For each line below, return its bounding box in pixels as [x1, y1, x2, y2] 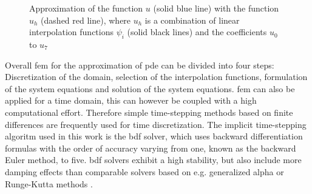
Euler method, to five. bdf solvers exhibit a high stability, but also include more [5, 153, 302, 166]
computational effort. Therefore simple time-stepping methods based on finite [5, 105, 293, 118]
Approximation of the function [29, 2, 143, 14]
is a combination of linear [144, 13, 240, 26]
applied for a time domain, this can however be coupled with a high [5, 94, 257, 107]
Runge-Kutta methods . [5, 177, 93, 190]
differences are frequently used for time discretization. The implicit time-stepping [5, 118, 307, 130]
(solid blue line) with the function [153, 2, 279, 14]
